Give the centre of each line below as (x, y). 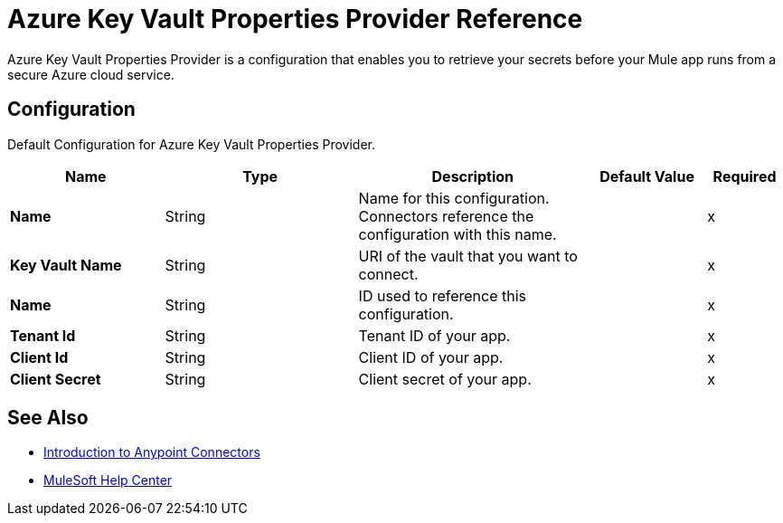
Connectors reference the (446, 216)
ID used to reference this (443, 295)
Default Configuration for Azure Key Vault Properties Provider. (192, 144)
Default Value (647, 176)
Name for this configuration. (454, 198)
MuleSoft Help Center (108, 480)
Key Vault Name (66, 265)
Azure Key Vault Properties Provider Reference (295, 19)
